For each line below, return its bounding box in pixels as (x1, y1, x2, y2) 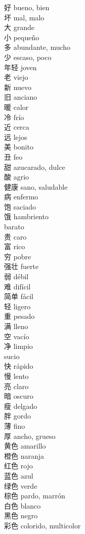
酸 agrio (4, 171, 29, 182)
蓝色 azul (4, 470, 33, 481)
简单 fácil (4, 291, 33, 302)
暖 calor (4, 101, 29, 112)
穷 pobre (4, 251, 31, 261)
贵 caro (4, 231, 27, 242)
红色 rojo (4, 460, 33, 471)
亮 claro (4, 380, 29, 391)
